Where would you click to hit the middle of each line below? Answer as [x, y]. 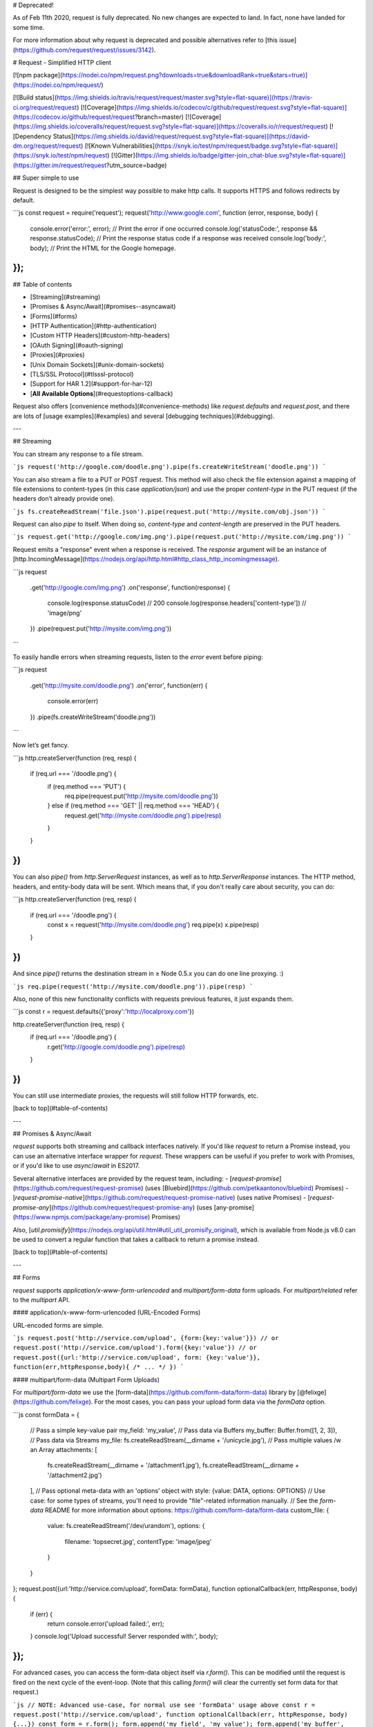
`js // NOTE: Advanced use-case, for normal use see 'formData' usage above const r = [164, 1705]
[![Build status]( [35, 97]
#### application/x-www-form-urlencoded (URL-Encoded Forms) [107, 1313]
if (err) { [41, 1614]
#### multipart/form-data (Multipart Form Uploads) [86, 1380]
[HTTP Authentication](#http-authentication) [93, 326]
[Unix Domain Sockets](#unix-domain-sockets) [97, 364]
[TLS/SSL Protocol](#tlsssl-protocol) [82, 374]
